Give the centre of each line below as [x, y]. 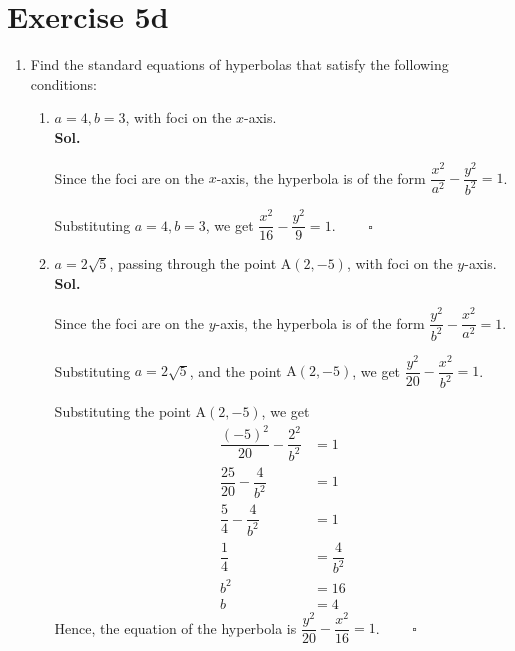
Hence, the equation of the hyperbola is [175, 627]
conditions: [64, 83]
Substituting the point [122, 411]
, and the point [235, 370]
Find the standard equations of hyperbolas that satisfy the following [239, 64]
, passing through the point [193, 263]
